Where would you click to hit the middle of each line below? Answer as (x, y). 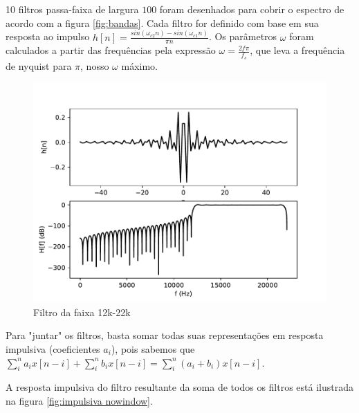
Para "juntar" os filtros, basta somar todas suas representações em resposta (165, 335)
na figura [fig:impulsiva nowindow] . (79, 400)
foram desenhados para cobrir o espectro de (252, 9)
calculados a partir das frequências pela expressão (111, 50)
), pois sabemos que (153, 349)
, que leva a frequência (297, 50)
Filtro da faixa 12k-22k (82, 312)
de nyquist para (39, 65)
